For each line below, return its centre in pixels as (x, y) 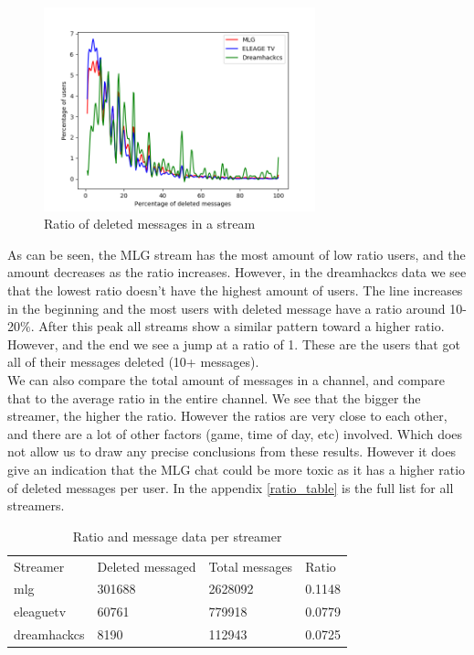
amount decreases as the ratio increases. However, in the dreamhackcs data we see (237, 272)
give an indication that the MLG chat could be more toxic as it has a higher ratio (237, 469)
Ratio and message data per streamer (177, 536)
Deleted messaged (147, 566)
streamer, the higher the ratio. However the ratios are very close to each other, (227, 416)
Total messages (251, 566)
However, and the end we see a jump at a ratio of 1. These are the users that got (234, 344)
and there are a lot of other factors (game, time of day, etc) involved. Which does (235, 433)
